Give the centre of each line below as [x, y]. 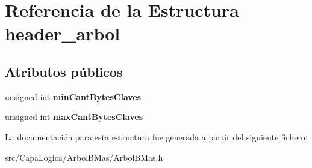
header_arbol [63, 33]
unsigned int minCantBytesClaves [73, 96]
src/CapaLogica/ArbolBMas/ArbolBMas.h [84, 157]
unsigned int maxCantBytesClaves [74, 117]
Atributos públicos [64, 71]
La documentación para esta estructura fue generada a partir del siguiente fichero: [156, 136]
